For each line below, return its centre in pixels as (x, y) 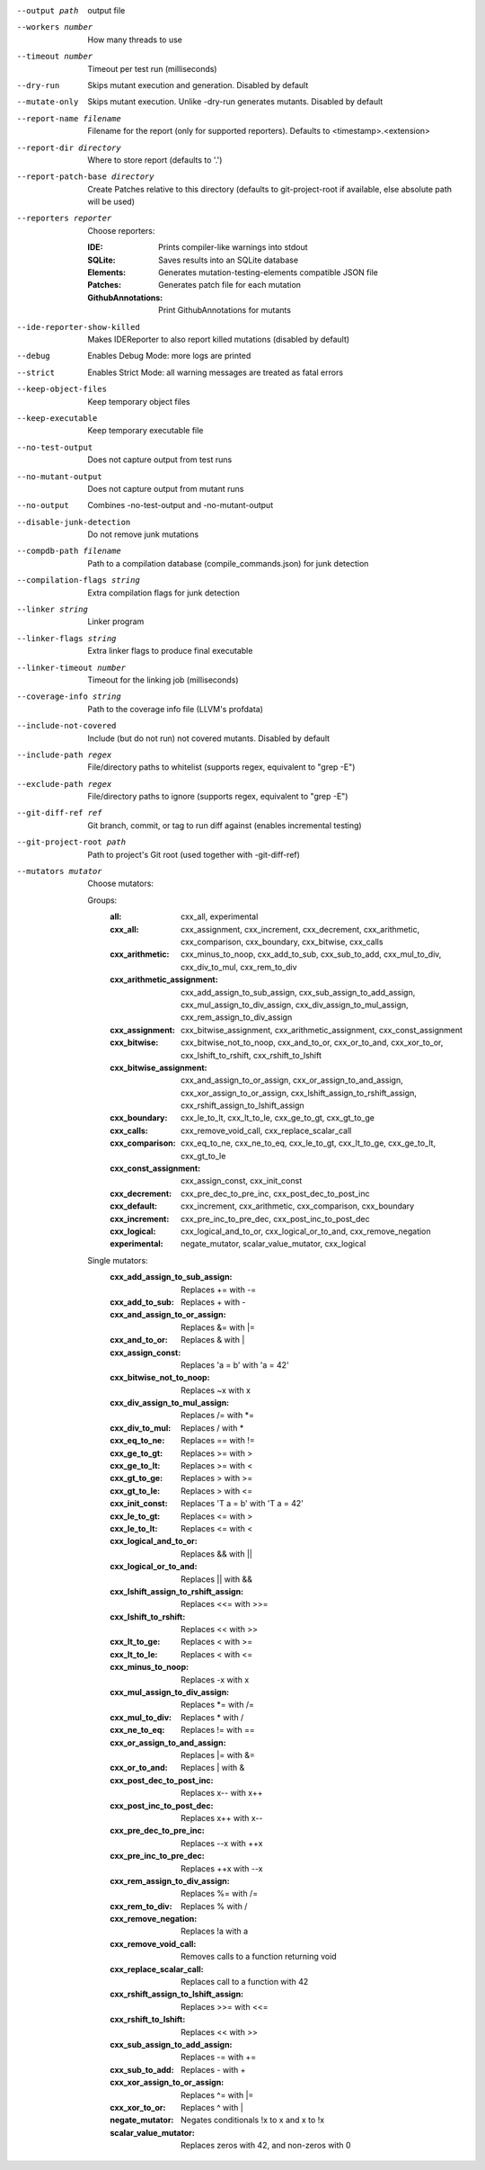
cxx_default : (133, 1206)
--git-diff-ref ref (59, 813)
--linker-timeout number (71, 667)
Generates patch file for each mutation (229, 285)
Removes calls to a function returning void (259, 1957)
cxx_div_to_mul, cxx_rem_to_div (239, 967)
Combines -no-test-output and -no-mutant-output (181, 505)
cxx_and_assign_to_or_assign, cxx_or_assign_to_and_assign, (292, 1080)
